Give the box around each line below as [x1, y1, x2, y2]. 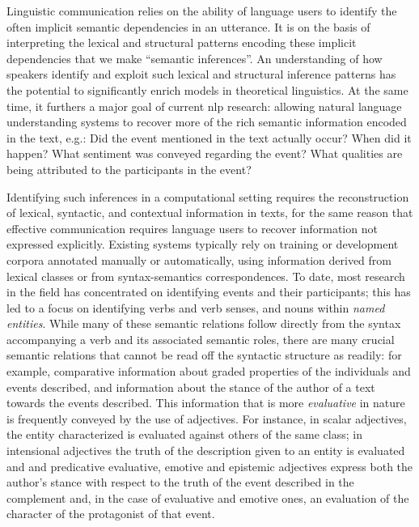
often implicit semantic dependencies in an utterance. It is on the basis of [6, 18, 370, 35]
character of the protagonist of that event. [6, 505, 215, 522]
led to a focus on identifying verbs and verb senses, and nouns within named [6, 299, 385, 316]
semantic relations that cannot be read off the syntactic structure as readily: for [6, 346, 402, 363]
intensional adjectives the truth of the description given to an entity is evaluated [6, 442, 405, 459]
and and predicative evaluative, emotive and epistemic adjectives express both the [6, 457, 413, 474]
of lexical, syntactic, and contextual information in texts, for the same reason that [6, 204, 413, 221]
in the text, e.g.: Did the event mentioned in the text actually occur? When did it [6, 129, 412, 146]
